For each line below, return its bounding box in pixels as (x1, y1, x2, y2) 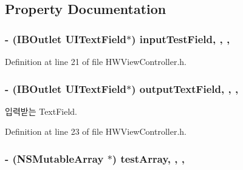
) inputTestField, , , (131, 31, 230, 46)
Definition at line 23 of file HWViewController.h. (5, 125, 187, 138)
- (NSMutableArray (5, 151, 104, 166)
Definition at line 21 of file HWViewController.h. (5, 55, 187, 67)
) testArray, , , (112, 151, 185, 166)
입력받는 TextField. (5, 104, 77, 117)
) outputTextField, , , (131, 81, 239, 96)
